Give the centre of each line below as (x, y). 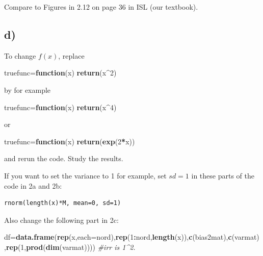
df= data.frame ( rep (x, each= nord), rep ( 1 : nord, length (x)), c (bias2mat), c (118, 237)
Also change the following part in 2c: (61, 220)
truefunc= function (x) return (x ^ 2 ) (60, 73)
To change (20, 55)
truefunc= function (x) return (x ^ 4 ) (60, 107)
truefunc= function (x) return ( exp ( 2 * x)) (70, 141)
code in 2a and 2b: (33, 185)
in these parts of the (223, 175)
